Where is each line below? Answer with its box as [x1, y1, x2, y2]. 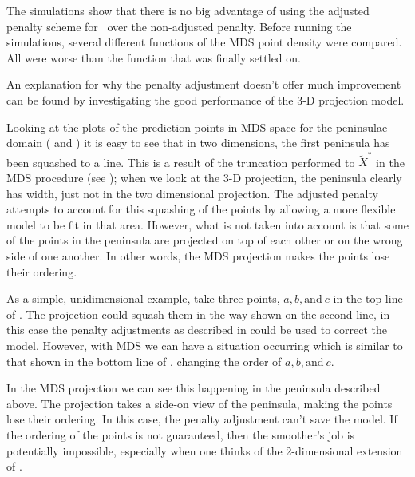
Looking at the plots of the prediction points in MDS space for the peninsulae [6, 118, 388, 135]
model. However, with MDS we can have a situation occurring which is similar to [6, 337, 403, 353]
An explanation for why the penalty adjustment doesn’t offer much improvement [6, 76, 401, 93]
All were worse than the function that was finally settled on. [6, 49, 301, 66]
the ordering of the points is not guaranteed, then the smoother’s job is [6, 426, 355, 443]
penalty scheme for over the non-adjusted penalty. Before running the [6, 18, 352, 34]
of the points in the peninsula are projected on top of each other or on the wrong [6, 232, 403, 248]
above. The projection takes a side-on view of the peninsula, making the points [6, 395, 393, 411]
